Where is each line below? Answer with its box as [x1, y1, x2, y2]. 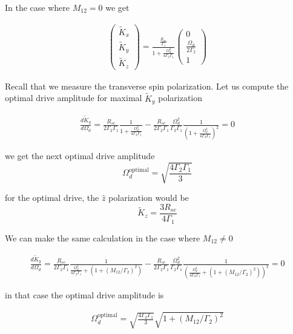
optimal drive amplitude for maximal [5, 91, 142, 104]
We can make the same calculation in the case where [5, 231, 200, 244]
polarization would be [108, 191, 189, 204]
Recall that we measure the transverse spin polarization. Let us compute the [5, 79, 289, 92]
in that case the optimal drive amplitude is [5, 289, 164, 301]
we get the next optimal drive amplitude [5, 149, 155, 162]
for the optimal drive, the [5, 191, 99, 204]
